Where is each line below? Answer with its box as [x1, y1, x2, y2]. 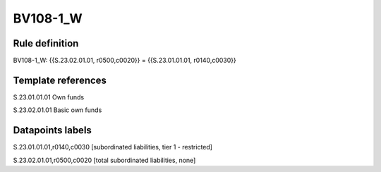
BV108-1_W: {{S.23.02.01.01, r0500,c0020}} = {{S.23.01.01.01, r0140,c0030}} [13, 56, 236, 65]
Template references [13, 74, 107, 86]
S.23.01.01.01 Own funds [13, 92, 85, 102]
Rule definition [13, 37, 79, 49]
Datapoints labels [13, 124, 92, 137]
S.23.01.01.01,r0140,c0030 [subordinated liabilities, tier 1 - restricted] [13, 143, 213, 152]
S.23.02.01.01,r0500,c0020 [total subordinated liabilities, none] [13, 156, 196, 164]
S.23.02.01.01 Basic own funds [13, 106, 102, 114]
